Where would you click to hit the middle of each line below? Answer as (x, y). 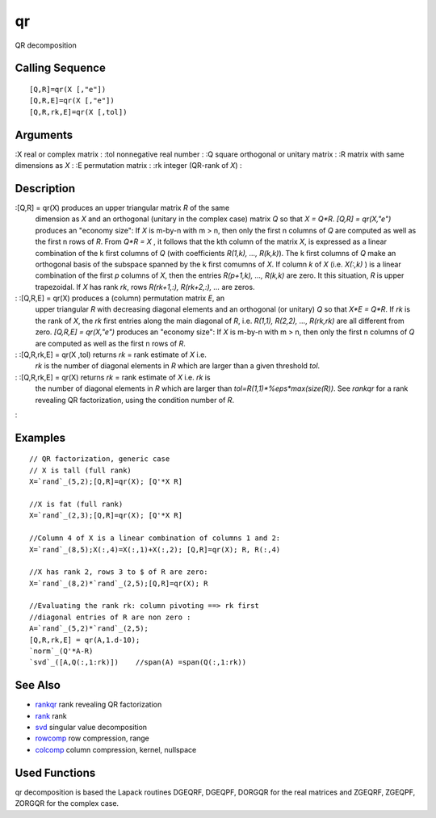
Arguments (44, 134)
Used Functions (55, 772)
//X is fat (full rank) (76, 504)
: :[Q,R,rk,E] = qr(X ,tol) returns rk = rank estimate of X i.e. (111, 354)
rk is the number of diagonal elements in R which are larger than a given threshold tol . (178, 366)
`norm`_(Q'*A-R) (61, 651)
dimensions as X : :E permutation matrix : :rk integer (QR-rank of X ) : (128, 166)
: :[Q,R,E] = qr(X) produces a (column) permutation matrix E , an (120, 298)
